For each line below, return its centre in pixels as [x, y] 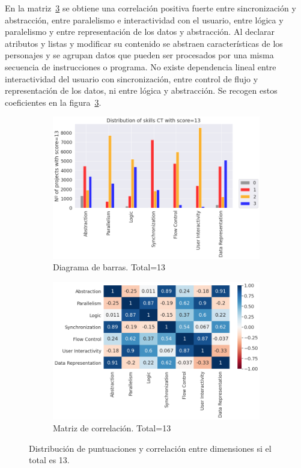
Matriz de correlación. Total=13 [112, 427]
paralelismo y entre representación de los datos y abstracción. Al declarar [140, 32]
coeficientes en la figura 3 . [53, 102]
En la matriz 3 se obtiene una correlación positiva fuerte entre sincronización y [150, 8]
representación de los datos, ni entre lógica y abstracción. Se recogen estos [141, 90]
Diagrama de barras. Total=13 [109, 267]
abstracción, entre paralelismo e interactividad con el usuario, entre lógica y [144, 20]
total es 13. [49, 460]
